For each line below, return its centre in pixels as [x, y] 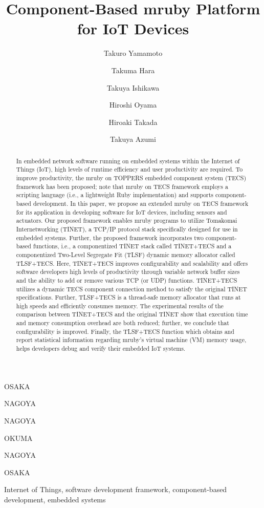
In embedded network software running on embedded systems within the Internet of [128, 161]
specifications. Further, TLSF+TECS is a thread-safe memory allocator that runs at [128, 297]
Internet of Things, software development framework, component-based [116, 489]
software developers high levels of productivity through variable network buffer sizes [128, 272]
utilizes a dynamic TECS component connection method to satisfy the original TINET [131, 289]
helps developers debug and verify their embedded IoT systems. [101, 348]
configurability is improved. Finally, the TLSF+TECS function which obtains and [125, 331]
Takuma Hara [133, 70]
